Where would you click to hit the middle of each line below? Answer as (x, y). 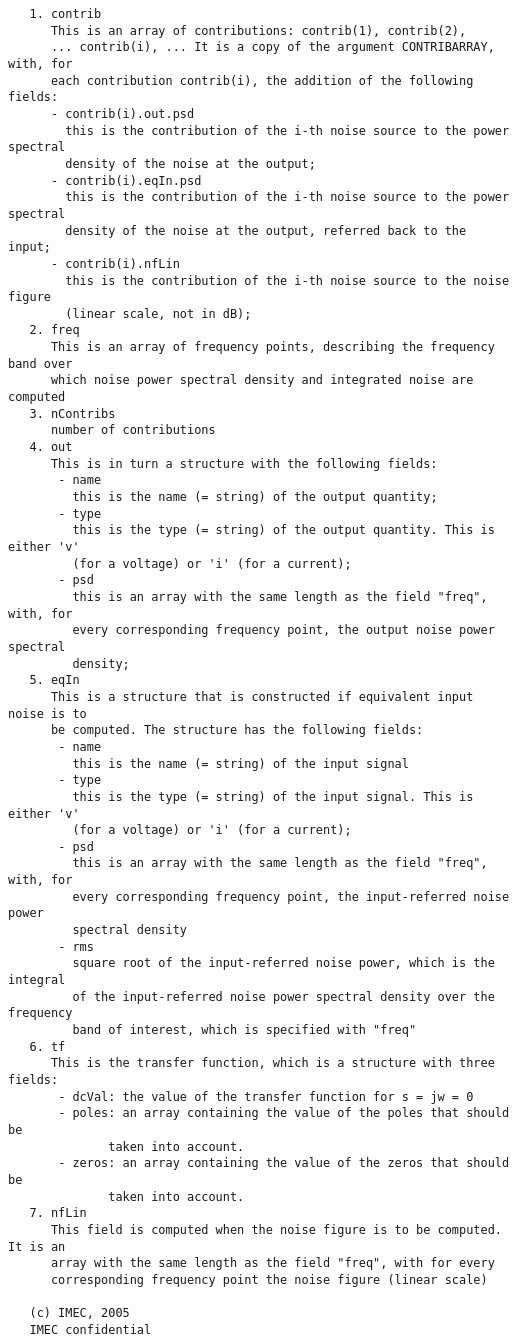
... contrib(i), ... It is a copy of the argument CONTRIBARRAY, (272, 47)
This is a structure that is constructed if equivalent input (262, 696)
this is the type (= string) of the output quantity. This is (283, 530)
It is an (37, 1246)
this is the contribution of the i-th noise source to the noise (287, 280)
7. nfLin (58, 1213)
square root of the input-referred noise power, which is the (283, 963)
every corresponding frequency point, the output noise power (283, 630)
